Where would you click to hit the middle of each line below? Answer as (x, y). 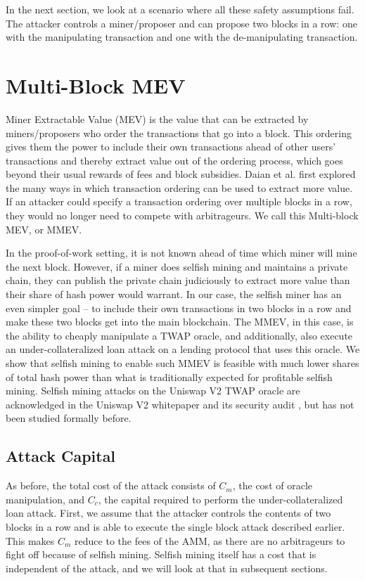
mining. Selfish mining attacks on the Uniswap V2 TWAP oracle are (153, 391)
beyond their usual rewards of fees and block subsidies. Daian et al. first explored (181, 174)
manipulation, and (45, 499)
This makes (30, 540)
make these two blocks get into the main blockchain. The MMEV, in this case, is (180, 322)
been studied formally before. (69, 418)
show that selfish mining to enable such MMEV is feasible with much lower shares (182, 363)
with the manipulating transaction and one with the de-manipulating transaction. (182, 37)
